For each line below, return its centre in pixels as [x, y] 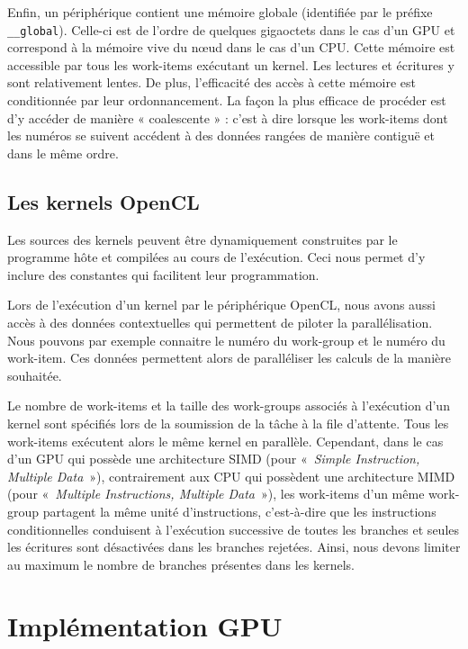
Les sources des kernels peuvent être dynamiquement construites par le [202, 239]
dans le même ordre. [63, 153]
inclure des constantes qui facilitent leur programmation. [163, 274]
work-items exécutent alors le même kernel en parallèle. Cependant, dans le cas [225, 441]
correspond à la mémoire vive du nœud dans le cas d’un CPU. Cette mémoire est [231, 47]
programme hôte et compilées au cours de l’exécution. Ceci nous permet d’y [216, 257]
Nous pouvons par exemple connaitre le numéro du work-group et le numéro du [226, 340]
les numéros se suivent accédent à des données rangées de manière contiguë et [221, 135]
